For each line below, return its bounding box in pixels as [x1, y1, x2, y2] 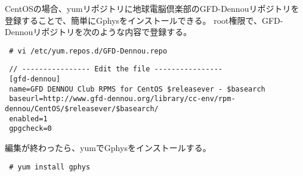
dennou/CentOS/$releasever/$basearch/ [5, 105, 159, 114]
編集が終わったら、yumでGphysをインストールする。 [5, 142, 211, 154]
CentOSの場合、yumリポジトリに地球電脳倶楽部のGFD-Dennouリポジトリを [5, 2, 299, 14]
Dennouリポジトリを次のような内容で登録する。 [5, 26, 192, 38]
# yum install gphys [9, 162, 91, 171]
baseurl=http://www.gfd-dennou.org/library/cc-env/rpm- [9, 95, 236, 103]
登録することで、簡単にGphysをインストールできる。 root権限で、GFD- [5, 14, 283, 26]
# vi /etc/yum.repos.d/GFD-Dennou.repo [9, 46, 168, 55]
